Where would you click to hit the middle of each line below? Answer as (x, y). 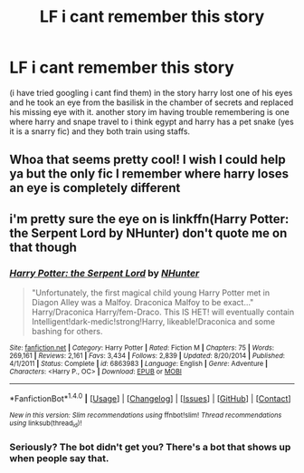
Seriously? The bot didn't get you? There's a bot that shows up (150, 447)
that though (43, 247)
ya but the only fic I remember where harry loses (149, 174)
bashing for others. (67, 332)
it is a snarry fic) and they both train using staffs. (100, 131)
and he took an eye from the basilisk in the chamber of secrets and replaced (152, 102)
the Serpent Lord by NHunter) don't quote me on (148, 233)
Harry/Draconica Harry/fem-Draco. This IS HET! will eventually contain (163, 312)
